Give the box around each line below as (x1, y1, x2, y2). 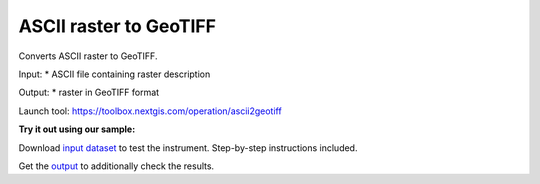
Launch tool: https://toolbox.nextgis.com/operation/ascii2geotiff (18, 105, 282, 117)
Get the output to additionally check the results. (18, 160, 215, 172)
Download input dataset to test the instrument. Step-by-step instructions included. (18, 141, 358, 154)
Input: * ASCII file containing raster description (18, 68, 211, 80)
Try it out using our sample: (18, 123, 136, 135)
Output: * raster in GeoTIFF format (18, 86, 160, 99)
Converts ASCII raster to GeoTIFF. (18, 50, 158, 62)
